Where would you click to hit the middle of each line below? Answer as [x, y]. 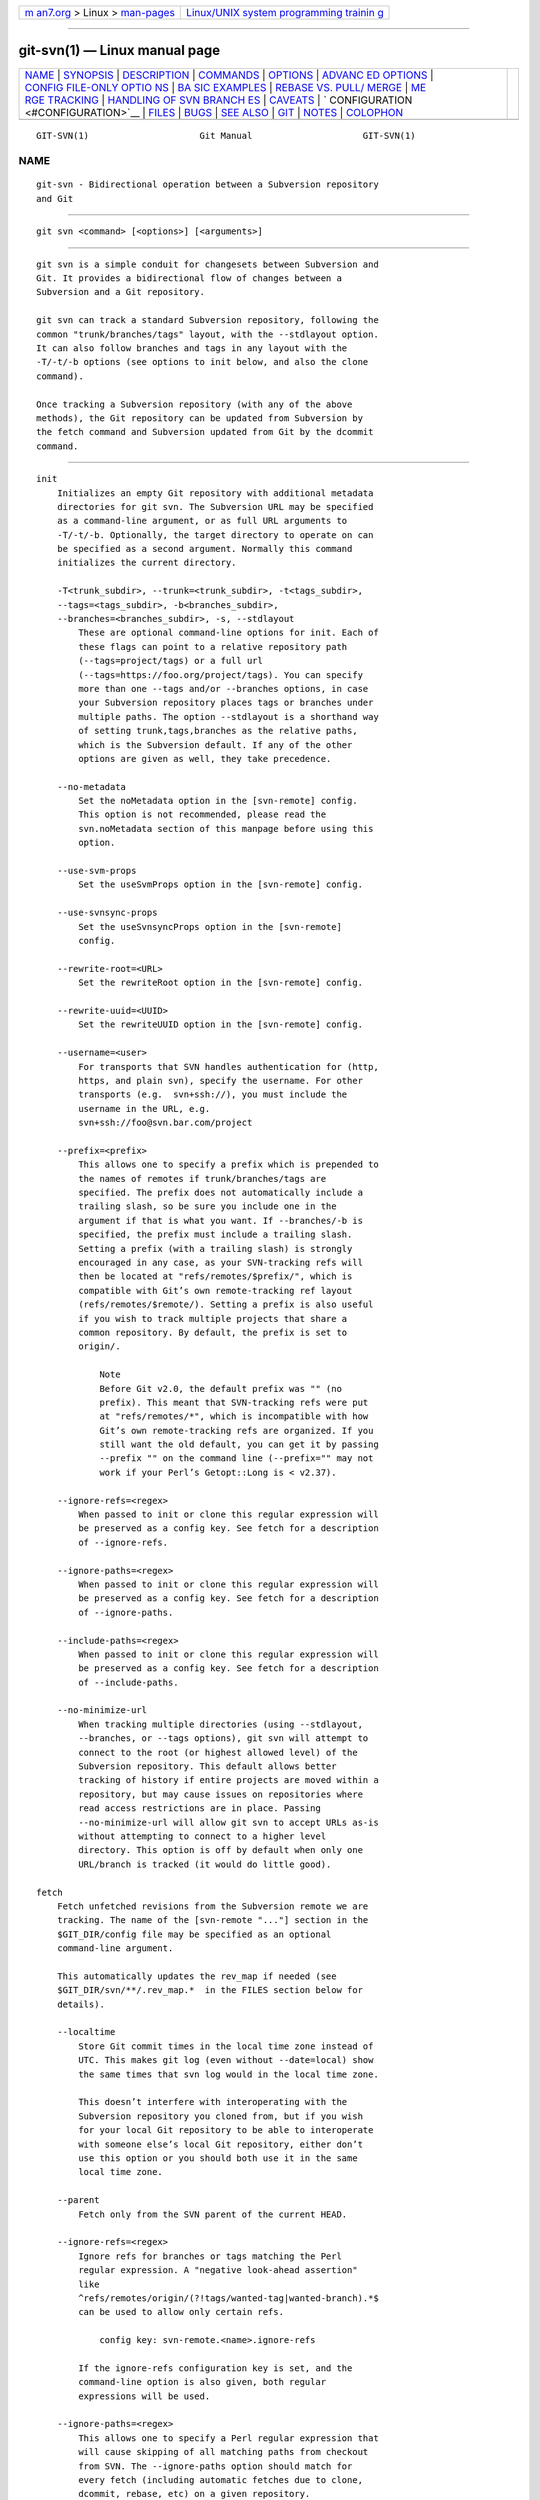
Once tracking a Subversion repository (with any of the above [194, 404]
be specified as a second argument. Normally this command [204, 549]
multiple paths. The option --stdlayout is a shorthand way [228, 716]
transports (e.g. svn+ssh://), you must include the [213, 1094]
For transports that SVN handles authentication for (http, [228, 1066]
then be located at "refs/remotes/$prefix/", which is [215, 1276]
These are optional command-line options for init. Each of [228, 633]
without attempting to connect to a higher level [202, 1836]
